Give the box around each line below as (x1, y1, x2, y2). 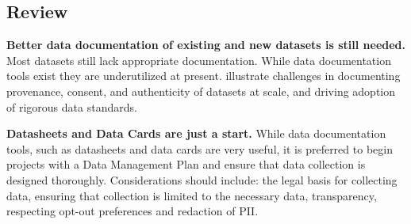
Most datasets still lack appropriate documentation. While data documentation (6, 51, 391, 68)
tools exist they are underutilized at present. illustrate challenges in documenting (6, 67, 401, 84)
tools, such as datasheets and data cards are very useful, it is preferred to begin (6, 140, 393, 157)
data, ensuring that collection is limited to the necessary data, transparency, (6, 187, 377, 203)
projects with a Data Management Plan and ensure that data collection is (6, 156, 366, 173)
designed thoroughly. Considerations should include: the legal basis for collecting (6, 171, 398, 188)
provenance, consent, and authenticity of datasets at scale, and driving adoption (6, 82, 396, 99)
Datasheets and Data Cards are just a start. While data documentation (6, 125, 386, 142)
